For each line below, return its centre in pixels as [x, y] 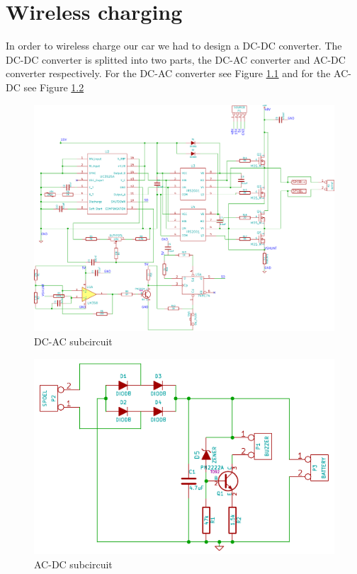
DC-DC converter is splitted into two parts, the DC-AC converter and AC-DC [176, 59]
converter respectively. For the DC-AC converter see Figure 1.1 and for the [168, 73]
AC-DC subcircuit [73, 564]
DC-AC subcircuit [73, 341]
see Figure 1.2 [54, 87]
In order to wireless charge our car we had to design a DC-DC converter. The [174, 46]
